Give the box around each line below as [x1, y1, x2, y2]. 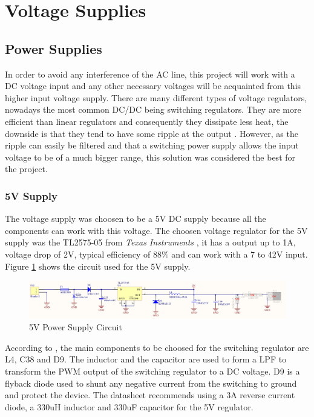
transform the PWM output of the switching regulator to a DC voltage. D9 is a [5, 365, 300, 377]
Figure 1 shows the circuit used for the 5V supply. [5, 259, 191, 272]
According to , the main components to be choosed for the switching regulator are [5, 341, 309, 353]
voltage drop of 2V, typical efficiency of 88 [5, 247, 162, 260]
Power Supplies [5, 39, 102, 58]
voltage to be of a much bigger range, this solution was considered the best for [5, 150, 296, 163]
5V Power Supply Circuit [29, 321, 122, 333]
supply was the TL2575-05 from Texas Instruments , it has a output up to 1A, [5, 236, 296, 249]
